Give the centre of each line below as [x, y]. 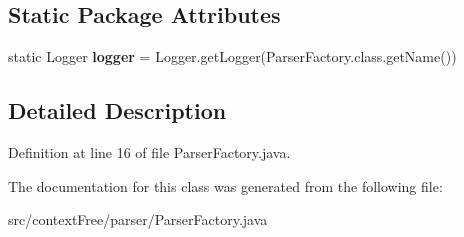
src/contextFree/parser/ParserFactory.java [138, 219]
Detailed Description [117, 110]
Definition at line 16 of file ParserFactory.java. [149, 152]
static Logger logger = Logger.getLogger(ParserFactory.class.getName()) [232, 56]
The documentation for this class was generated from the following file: [225, 185]
